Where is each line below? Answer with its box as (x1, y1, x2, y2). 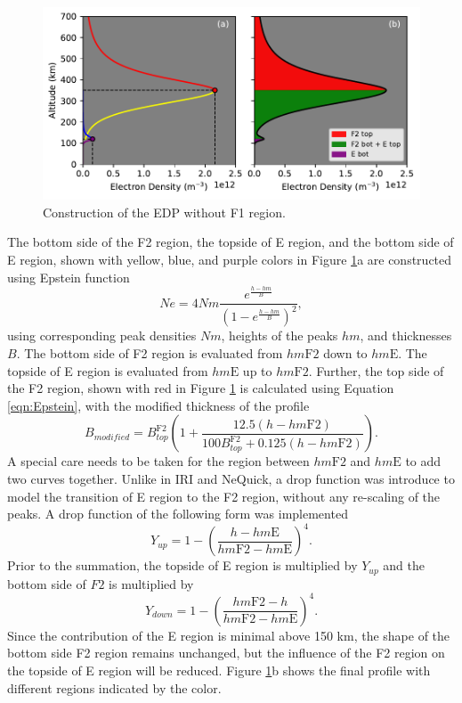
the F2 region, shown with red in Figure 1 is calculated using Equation (7, 379, 394, 397)
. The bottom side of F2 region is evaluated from (16, 344, 283, 363)
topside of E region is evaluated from (7, 361, 208, 380)
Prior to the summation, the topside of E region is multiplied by (7, 556, 358, 575)
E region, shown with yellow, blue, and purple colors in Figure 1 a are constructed (7, 249, 452, 268)
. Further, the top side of (308, 361, 444, 380)
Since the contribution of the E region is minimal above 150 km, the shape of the (7, 625, 450, 644)
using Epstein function (7, 267, 130, 286)
